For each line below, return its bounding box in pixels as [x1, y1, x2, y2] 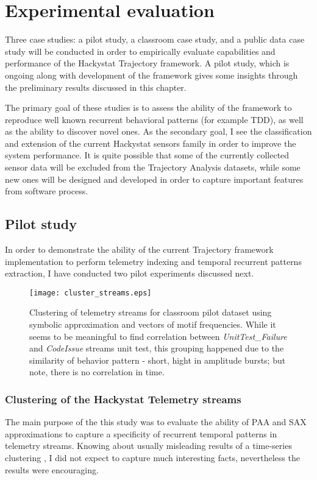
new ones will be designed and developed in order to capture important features [5, 172, 304, 185]
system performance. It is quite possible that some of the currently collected [5, 149, 290, 161]
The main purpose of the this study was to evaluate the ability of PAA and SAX [5, 415, 307, 428]
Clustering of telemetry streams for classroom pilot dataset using [29, 306, 272, 319]
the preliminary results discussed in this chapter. [5, 80, 187, 93]
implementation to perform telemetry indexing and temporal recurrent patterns [5, 255, 302, 267]
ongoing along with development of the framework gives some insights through [5, 68, 298, 81]
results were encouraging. [5, 463, 99, 476]
